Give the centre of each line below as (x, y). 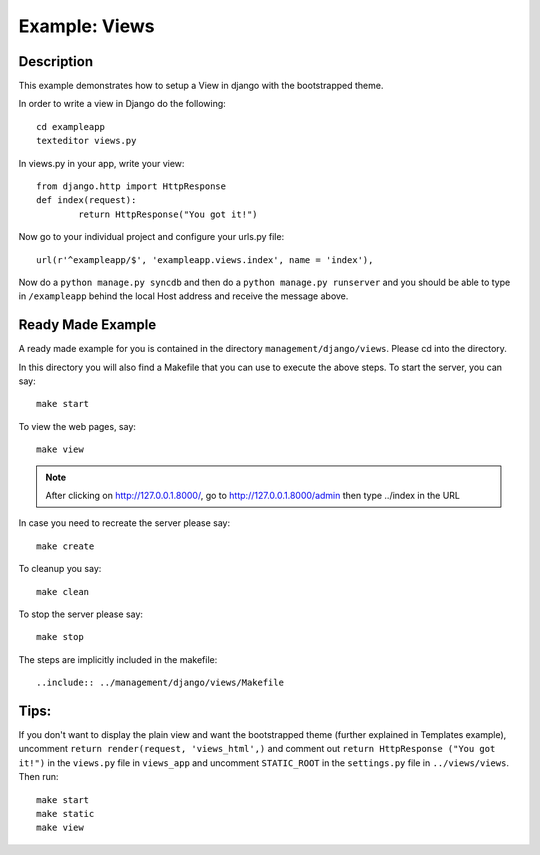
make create (65, 546)
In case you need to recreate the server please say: (124, 523)
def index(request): (86, 200)
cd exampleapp (70, 126)
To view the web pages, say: (77, 426)
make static (65, 813)
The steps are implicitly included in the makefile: (118, 659)
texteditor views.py (86, 141)
